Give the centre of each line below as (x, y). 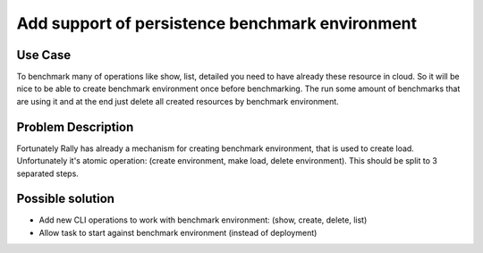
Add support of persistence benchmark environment (217, 23)
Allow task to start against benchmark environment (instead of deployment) (178, 232)
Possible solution (66, 199)
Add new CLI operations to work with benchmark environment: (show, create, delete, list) (203, 220)
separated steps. (48, 173)
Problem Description (75, 126)
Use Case (44, 55)
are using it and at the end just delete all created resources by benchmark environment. (178, 101)
